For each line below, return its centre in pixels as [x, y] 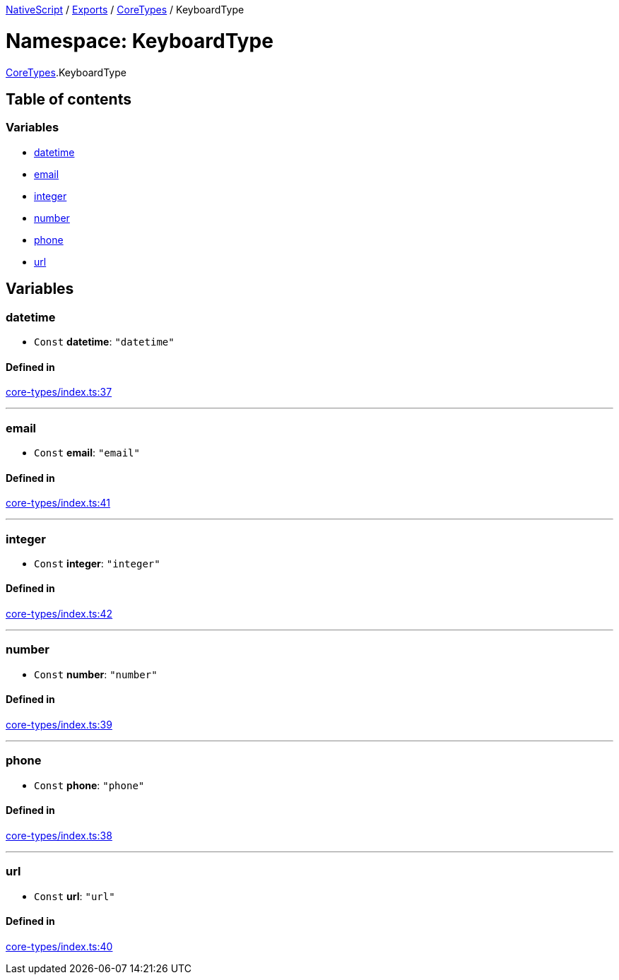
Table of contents [69, 99]
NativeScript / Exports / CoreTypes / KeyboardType [125, 10]
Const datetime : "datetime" [104, 341]
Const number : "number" [96, 674]
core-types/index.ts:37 [59, 392]
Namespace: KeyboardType [140, 41]
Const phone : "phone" [89, 785]
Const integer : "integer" [97, 563]
